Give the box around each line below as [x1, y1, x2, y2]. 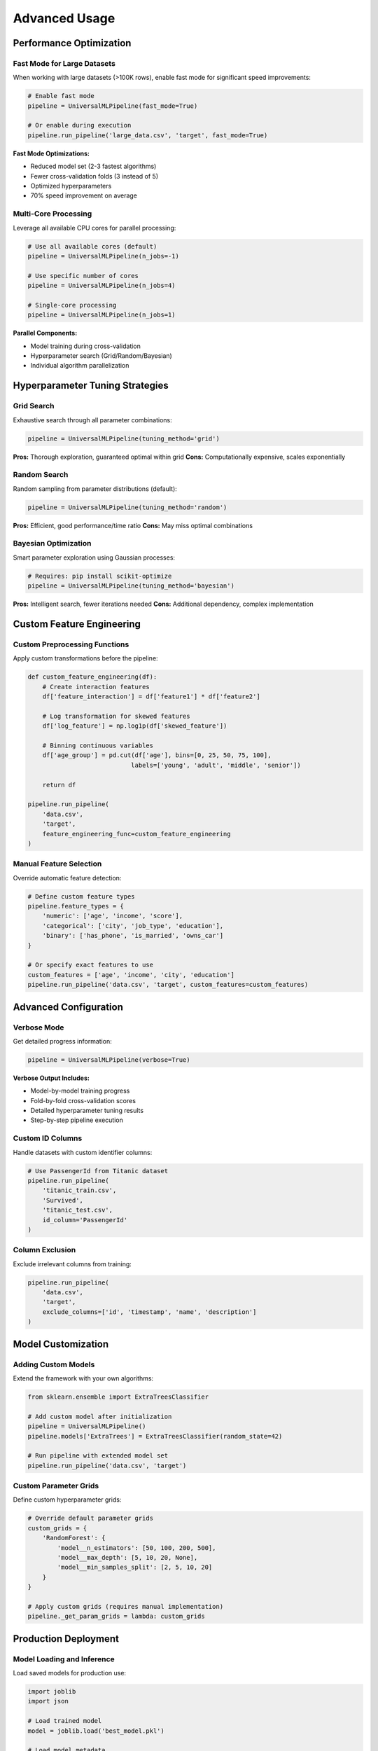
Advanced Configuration [13, 1001, 124, 1013]
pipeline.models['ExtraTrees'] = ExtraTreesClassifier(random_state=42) [27, 1432, 283, 1440]
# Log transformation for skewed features [42, 712, 190, 720]
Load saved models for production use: [13, 1669, 126, 1677]
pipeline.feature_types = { [27, 902, 124, 911]
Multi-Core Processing [13, 209, 92, 219]
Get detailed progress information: [13, 1037, 112, 1045]
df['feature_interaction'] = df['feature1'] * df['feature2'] [42, 693, 260, 700]
